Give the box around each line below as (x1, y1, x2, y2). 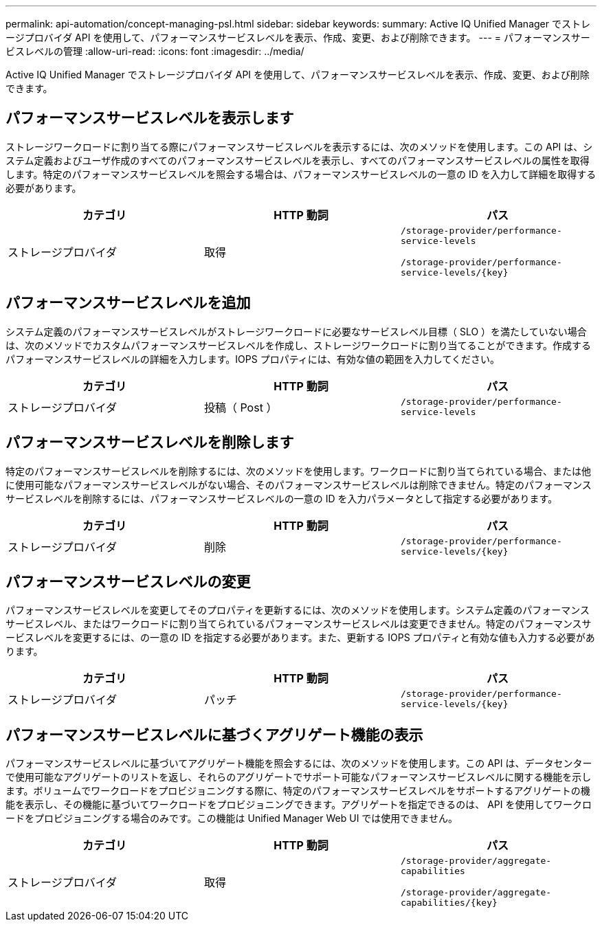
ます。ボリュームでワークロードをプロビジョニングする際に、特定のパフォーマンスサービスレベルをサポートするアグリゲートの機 (5, 785, 590, 797)
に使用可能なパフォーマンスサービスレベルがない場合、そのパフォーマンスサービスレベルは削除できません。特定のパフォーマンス (5, 478, 592, 491)
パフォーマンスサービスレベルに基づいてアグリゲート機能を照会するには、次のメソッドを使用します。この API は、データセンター (5, 757, 592, 770)
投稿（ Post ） (203, 400, 278, 414)
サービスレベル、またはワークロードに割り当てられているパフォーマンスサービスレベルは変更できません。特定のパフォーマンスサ (5, 618, 592, 630)
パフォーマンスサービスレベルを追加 (5, 294, 251, 312)
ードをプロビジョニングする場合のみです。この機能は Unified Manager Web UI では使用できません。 (5, 812, 458, 825)
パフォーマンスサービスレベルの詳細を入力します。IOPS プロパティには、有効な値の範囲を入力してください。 (5, 353, 500, 365)
